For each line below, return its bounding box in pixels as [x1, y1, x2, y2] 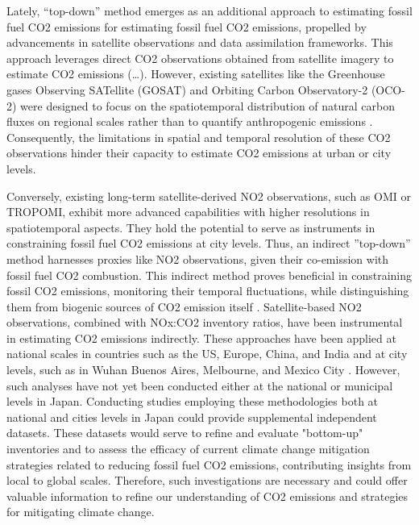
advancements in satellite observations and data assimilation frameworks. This [6, 34, 393, 51]
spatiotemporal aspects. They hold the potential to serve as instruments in [6, 219, 375, 235]
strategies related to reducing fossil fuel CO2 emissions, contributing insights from [6, 456, 412, 473]
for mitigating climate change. [6, 503, 155, 520]
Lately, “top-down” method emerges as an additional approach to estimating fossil [6, 2, 413, 19]
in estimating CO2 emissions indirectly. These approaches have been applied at [6, 329, 396, 346]
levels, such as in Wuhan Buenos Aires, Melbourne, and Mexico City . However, [6, 361, 400, 378]
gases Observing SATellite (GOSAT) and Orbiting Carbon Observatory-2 [6, 81, 368, 98]
